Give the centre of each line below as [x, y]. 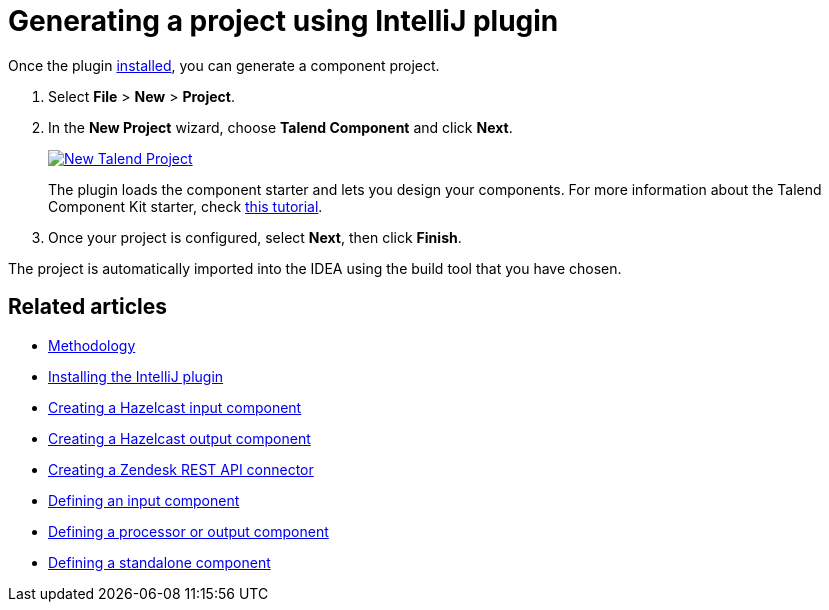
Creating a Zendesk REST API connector [181, 469]
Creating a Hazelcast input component [175, 407]
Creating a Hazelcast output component [179, 438]
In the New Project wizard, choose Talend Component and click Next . [280, 127]
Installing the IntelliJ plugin [136, 376]
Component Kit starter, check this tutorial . [185, 206]
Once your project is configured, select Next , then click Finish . [255, 237]
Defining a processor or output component [188, 531]
